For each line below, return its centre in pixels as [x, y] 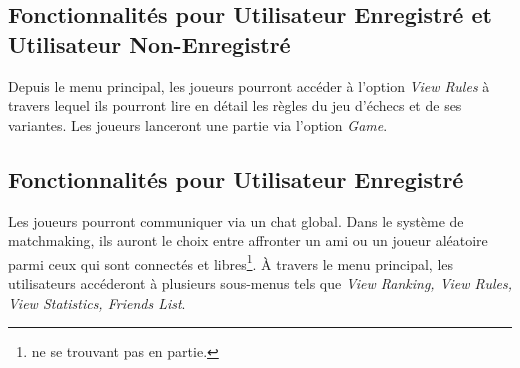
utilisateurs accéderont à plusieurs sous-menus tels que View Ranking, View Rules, [260, 283]
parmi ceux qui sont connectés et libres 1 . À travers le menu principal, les [231, 262]
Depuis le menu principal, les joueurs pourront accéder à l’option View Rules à [249, 85]
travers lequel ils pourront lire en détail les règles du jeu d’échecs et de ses [235, 105]
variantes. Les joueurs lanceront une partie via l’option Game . [198, 124]
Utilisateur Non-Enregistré [149, 43]
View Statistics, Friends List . [97, 302]
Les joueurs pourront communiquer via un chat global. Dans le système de [236, 220]
